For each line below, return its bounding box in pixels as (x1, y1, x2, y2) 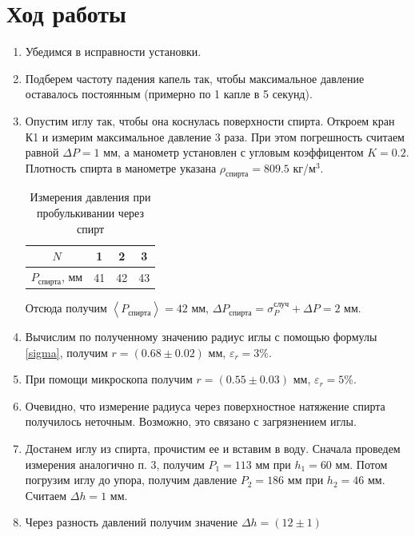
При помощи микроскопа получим (25, 371, 193, 387)
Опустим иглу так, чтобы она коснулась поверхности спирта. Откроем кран (25, 112, 395, 129)
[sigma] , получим (25, 343, 108, 360)
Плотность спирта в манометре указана (25, 159, 217, 176)
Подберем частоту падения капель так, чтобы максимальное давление (25, 69, 365, 86)
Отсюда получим (25, 300, 107, 316)
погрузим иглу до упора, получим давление (25, 471, 237, 488)
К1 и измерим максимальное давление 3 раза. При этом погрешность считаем (25, 128, 405, 145)
